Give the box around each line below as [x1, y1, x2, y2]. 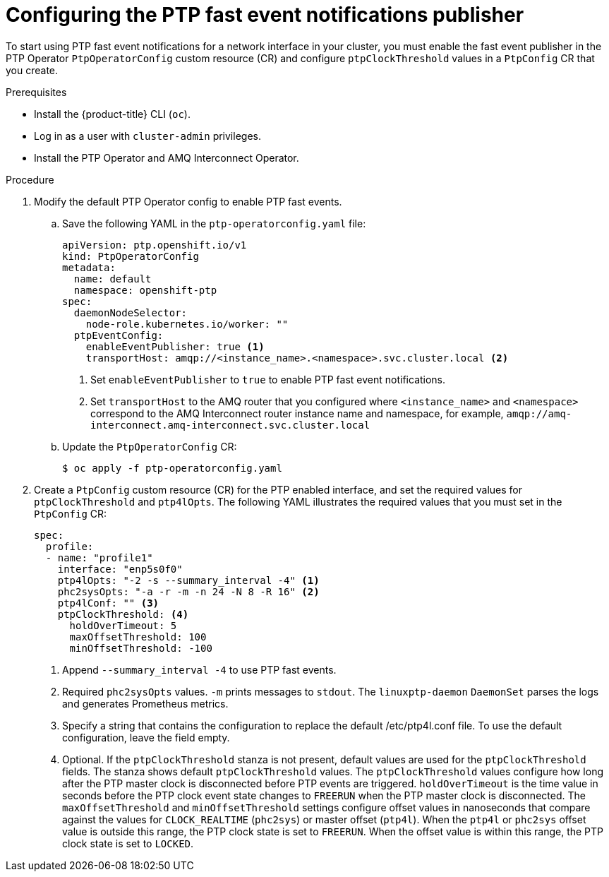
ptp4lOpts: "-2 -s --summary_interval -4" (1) [57, 574, 320, 586]
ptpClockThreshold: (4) [57, 608, 189, 620]
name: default [73, 273, 152, 285]
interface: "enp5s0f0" [57, 563, 183, 575]
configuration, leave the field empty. [62, 731, 230, 744]
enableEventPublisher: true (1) [85, 340, 265, 352]
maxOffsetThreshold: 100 [69, 631, 207, 643]
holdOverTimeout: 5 [69, 619, 177, 631]
